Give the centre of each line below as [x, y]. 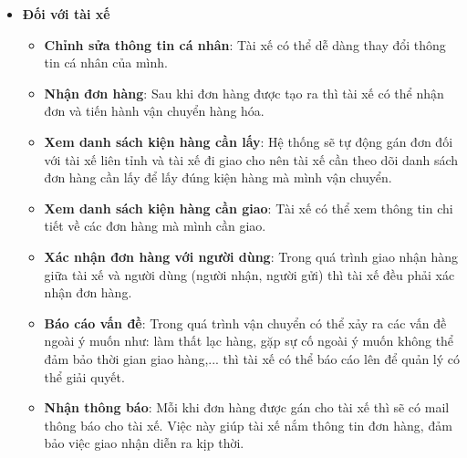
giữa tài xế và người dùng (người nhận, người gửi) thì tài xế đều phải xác [249, 274]
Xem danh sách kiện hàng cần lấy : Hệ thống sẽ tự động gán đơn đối [249, 141]
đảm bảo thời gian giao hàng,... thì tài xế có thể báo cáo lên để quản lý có [252, 358]
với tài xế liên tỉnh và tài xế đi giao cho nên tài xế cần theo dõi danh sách [251, 159]
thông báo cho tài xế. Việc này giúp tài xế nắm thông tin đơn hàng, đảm [248, 425]
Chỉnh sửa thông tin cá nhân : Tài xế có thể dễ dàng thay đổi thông [245, 44]
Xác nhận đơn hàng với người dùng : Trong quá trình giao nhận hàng [251, 256]
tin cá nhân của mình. [106, 62]
